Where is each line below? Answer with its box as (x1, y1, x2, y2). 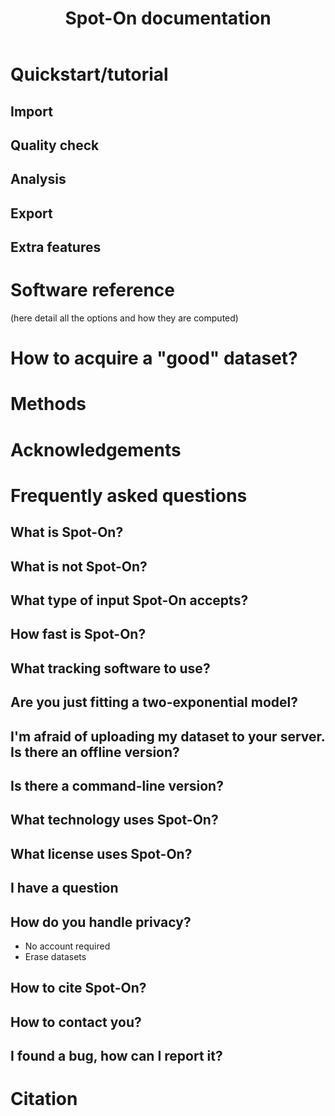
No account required (24, 940, 111, 952)
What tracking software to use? (10, 660, 211, 677)
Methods (10, 393, 87, 416)
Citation (10, 1088, 78, 1111)
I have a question (10, 880, 119, 897)
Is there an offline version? (10, 743, 180, 761)
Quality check (10, 137, 100, 154)
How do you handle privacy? (10, 913, 192, 931)
